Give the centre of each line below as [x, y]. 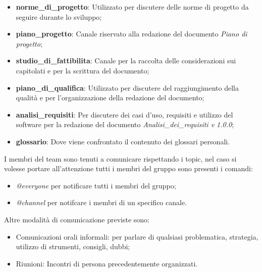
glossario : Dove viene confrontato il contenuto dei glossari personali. [123, 141]
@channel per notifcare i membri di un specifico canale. [101, 202]
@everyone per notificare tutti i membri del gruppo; [96, 185]
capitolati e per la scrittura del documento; [83, 70]
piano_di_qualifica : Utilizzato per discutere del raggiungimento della [127, 87]
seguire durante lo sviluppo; [59, 16]
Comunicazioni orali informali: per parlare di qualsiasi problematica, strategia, [137, 236]
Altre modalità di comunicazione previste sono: [77, 219]
